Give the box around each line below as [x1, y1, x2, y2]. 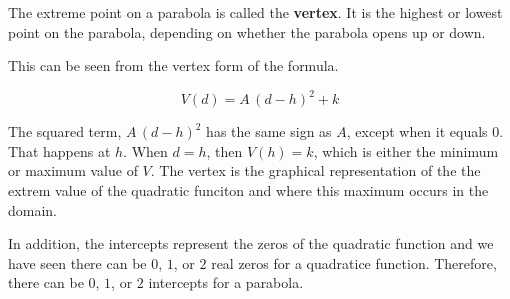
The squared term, [8, 121, 122, 142]
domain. [8, 199, 58, 220]
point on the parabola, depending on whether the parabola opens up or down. [8, 21, 486, 42]
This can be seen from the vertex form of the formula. [8, 55, 339, 76]
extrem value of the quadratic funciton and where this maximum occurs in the [8, 180, 489, 201]
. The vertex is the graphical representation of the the [150, 160, 481, 181]
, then [206, 140, 243, 161]
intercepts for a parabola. [148, 272, 304, 293]
